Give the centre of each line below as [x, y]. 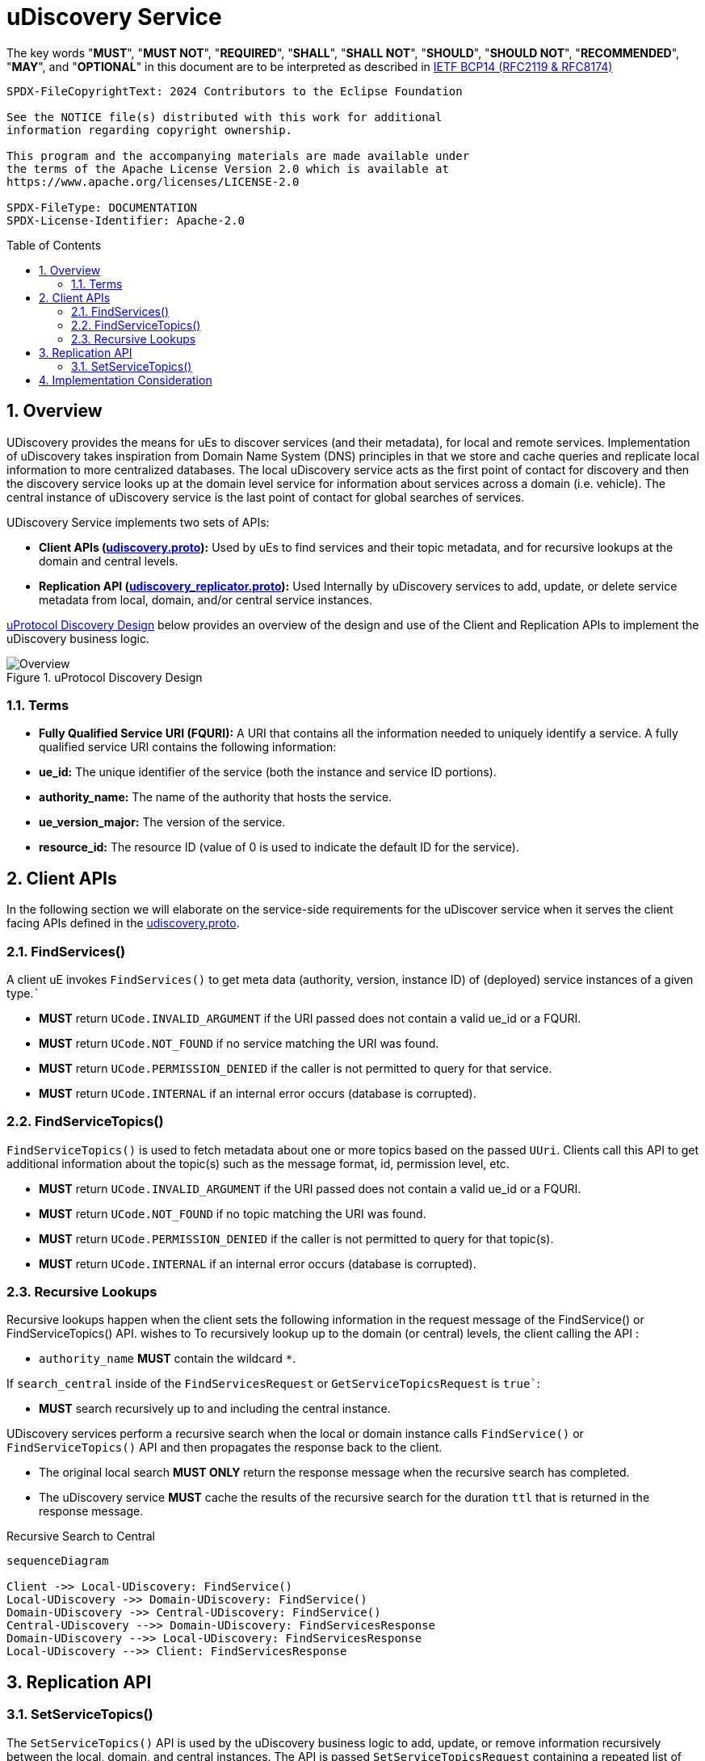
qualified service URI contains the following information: [188, 747]
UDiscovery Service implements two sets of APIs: [138, 522]
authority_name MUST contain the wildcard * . [168, 1359]
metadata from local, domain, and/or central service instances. [206, 599]
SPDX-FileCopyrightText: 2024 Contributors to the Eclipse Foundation [235, 91]
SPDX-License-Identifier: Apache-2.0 [126, 220]
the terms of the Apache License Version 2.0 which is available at [228, 168]
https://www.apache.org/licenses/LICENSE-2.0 [153, 181]
